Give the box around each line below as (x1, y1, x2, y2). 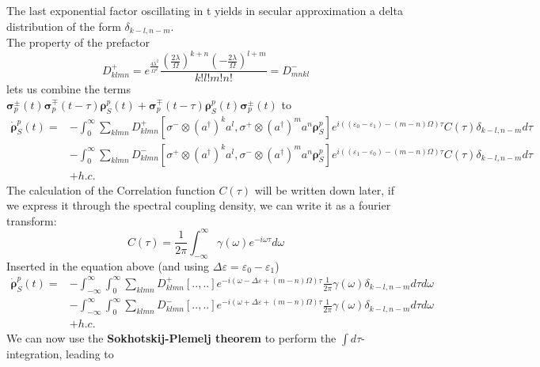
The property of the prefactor (6, 34, 150, 51)
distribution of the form (6, 17, 121, 34)
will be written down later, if (254, 181, 394, 198)
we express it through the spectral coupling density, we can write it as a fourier (6, 197, 391, 214)
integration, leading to (6, 346, 114, 362)
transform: (6, 212, 57, 229)
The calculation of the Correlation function (6, 181, 215, 198)
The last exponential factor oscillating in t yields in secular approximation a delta (6, 2, 403, 18)
